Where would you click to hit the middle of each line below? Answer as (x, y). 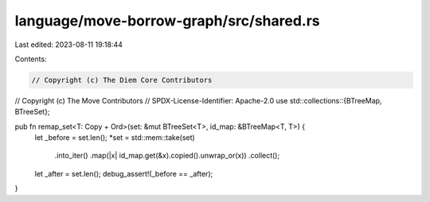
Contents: (31, 59)
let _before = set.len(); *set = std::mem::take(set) (115, 138)
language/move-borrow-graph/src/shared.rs (167, 21)
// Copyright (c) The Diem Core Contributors (122, 80)
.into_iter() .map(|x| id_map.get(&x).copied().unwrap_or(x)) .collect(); (167, 156)
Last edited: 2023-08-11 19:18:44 (69, 45)
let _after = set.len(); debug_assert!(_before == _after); (124, 173)
